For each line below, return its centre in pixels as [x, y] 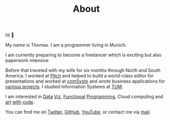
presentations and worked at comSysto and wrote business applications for [85, 81]
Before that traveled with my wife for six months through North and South [83, 70]
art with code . [20, 102]
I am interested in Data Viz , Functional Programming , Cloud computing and [84, 97]
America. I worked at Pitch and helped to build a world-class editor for [80, 76]
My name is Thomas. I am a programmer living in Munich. [66, 45]
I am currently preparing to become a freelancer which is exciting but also [83, 55]
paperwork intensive [27, 61]
